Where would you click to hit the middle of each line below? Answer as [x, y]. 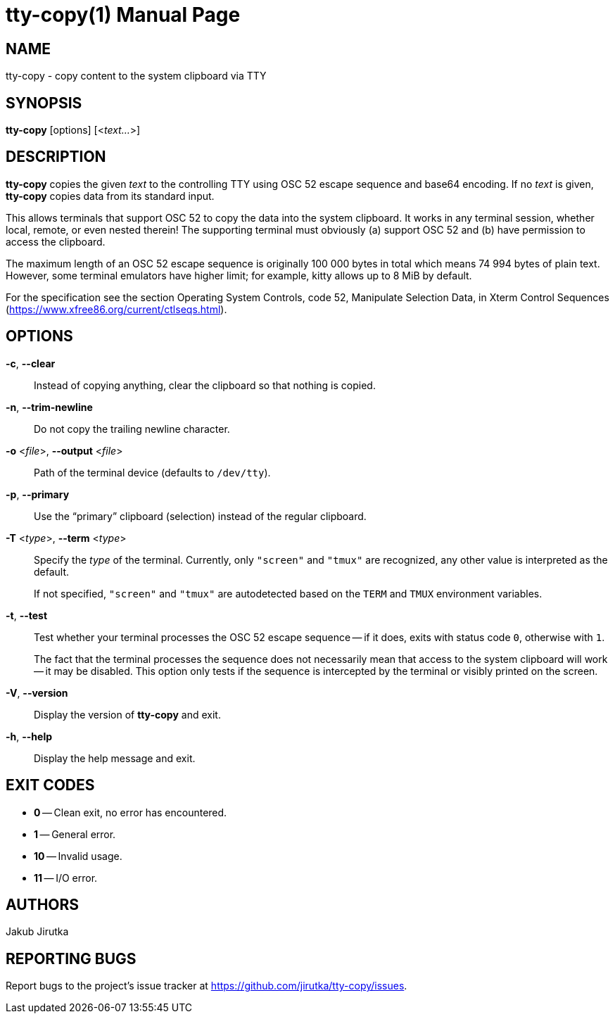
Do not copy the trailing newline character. [132, 429]
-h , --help [29, 736]
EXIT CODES [50, 785]
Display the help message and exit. [115, 758]
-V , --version [37, 692]
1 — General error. [75, 834]
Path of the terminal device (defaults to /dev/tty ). [152, 472]
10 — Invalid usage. [78, 856]
